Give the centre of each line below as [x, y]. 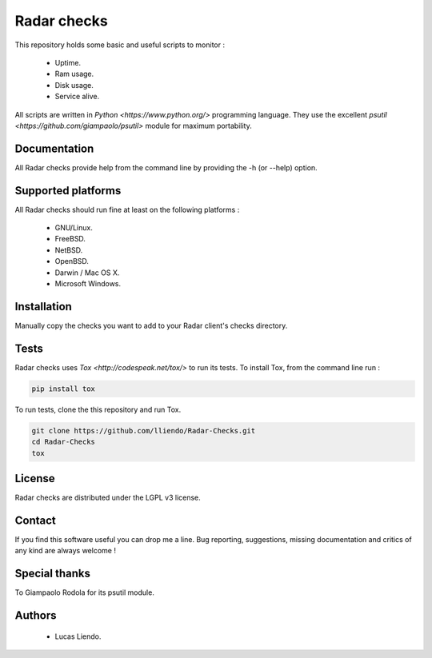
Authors [36, 616]
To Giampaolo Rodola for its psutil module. [85, 592]
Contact [35, 520]
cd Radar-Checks [64, 442]
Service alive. [77, 97]
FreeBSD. [70, 239]
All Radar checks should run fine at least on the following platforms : [127, 209]
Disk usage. [74, 85]
